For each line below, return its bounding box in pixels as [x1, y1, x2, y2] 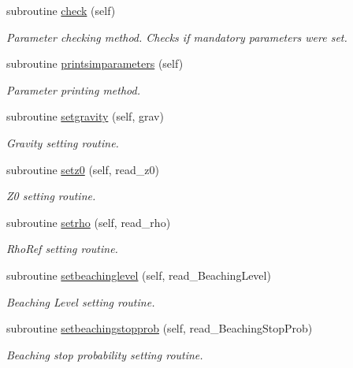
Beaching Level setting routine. [6, 293, 155, 310]
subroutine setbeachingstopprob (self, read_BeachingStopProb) [6, 320, 313, 336]
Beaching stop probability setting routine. [6, 346, 203, 362]
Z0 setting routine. [6, 188, 96, 204]
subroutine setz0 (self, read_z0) [6, 161, 159, 177]
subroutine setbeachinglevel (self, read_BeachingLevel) [6, 266, 271, 283]
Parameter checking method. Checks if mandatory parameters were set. [6, 28, 347, 45]
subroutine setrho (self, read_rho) [6, 214, 171, 230]
